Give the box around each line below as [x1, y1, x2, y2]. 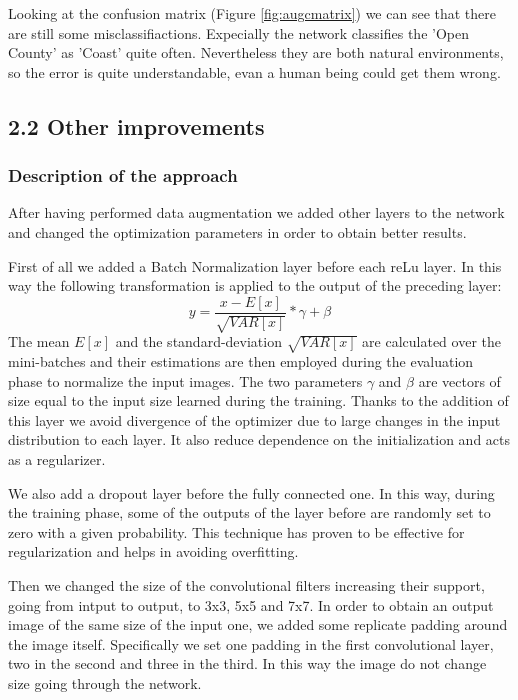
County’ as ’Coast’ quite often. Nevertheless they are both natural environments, [8, 42, 504, 63]
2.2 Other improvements [8, 110, 265, 141]
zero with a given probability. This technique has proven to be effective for [8, 521, 465, 542]
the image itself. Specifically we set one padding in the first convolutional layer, [8, 633, 494, 654]
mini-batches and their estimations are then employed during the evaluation [8, 350, 474, 371]
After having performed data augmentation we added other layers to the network [8, 202, 505, 223]
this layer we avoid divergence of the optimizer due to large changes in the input [8, 409, 501, 430]
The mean [8, 331, 70, 352]
